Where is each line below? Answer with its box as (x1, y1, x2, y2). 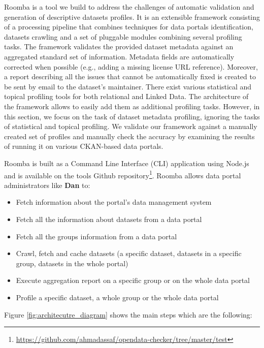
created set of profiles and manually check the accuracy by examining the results (4, 131, 255, 141)
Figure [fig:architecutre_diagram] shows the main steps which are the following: (4, 309, 252, 320)
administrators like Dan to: (4, 179, 90, 190)
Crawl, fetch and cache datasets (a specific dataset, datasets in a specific (16, 248, 242, 259)
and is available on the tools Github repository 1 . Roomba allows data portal (4, 168, 241, 180)
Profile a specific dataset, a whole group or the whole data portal (16, 292, 219, 302)
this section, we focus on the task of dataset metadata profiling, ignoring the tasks (4, 111, 260, 121)
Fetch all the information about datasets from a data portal (16, 213, 202, 224)
